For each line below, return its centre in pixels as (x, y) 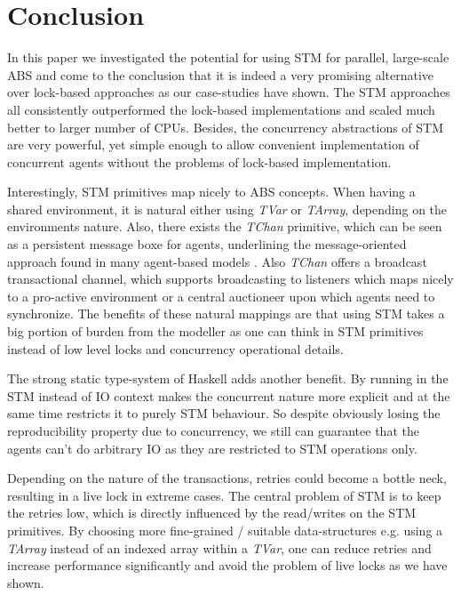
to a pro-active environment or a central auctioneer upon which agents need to (221, 296)
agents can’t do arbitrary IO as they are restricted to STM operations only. (212, 448)
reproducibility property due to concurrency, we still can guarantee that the (213, 430)
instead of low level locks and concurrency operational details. (175, 348)
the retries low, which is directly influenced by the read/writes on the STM (212, 513)
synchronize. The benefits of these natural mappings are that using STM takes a (226, 314)
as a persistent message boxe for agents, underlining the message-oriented (207, 244)
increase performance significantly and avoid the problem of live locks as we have (227, 565)
